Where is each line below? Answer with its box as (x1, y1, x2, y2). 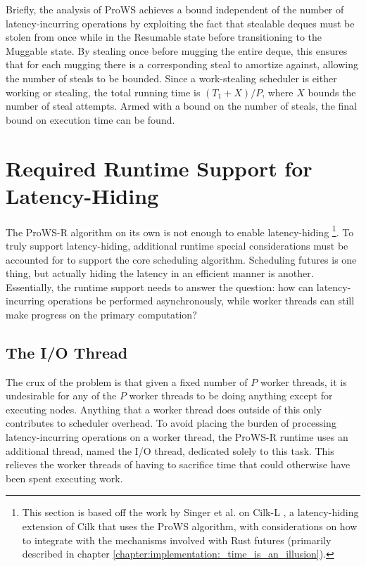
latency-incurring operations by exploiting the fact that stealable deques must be (6, 15, 355, 30)
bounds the (308, 84, 356, 99)
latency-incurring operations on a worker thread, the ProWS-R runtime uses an (6, 430, 348, 444)
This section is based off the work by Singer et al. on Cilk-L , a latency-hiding (22, 505, 359, 520)
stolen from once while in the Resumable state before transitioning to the (6, 30, 322, 44)
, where (262, 84, 294, 99)
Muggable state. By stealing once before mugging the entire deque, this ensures (6, 43, 348, 58)
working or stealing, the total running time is (6, 84, 201, 99)
